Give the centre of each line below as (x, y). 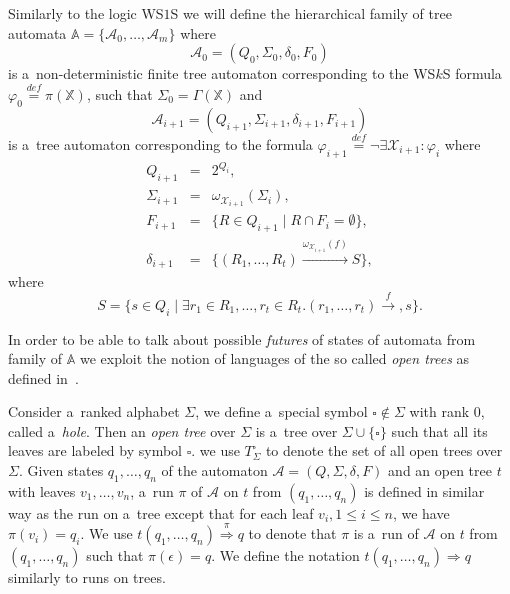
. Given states (61, 470)
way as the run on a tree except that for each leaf (161, 512)
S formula (472, 73)
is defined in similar (424, 490)
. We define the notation (285, 555)
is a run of (386, 533)
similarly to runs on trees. (87, 577)
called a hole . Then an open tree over (122, 430)
